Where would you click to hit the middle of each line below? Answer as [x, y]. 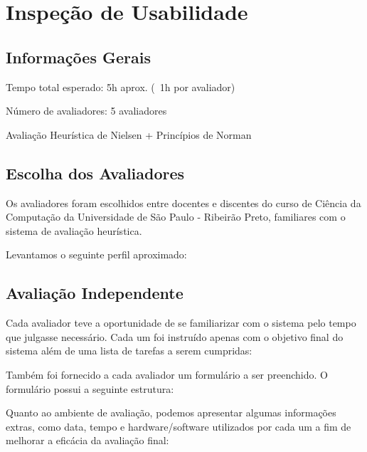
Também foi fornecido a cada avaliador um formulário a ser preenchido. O [167, 374]
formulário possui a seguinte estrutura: [90, 388]
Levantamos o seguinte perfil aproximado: [96, 254]
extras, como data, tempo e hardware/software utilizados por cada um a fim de [179, 426]
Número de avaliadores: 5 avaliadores [86, 111]
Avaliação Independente [95, 293]
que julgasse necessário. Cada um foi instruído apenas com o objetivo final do [175, 336]
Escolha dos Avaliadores [95, 173]
